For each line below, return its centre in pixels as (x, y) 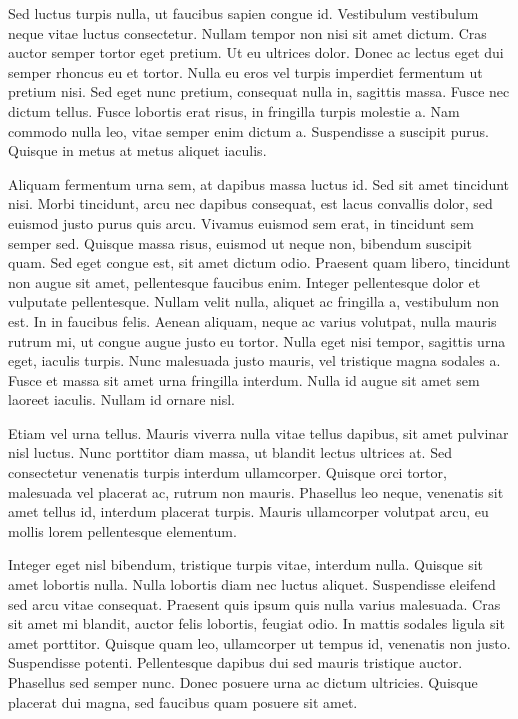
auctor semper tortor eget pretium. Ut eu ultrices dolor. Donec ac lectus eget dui (256, 52)
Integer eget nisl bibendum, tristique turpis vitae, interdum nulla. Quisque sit (246, 564)
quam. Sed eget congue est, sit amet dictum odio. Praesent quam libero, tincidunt (259, 262)
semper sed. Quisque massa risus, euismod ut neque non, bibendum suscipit (240, 242)
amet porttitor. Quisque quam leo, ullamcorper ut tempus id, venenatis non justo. (259, 642)
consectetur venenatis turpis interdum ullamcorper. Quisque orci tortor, (227, 472)
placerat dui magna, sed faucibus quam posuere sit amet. (183, 701)
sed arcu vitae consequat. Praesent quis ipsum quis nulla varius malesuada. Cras (254, 603)
